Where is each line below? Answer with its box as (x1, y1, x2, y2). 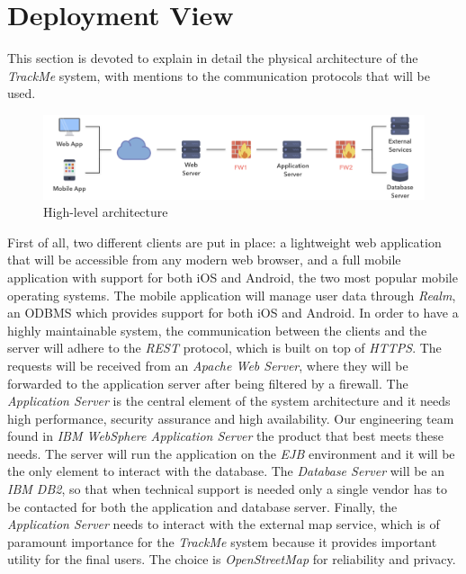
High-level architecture (43, 202, 168, 221)
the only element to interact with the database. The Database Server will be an (7, 462, 445, 480)
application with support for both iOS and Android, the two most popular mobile (7, 267, 458, 286)
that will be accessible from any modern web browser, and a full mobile (7, 250, 401, 269)
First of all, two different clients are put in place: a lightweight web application (7, 232, 442, 251)
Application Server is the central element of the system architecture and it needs (7, 391, 451, 410)
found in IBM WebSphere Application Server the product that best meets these (7, 426, 444, 445)
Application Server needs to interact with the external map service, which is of (7, 515, 440, 534)
